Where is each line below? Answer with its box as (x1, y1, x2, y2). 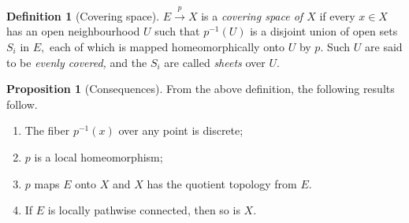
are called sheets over (164, 54, 266, 70)
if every (319, 7, 355, 24)
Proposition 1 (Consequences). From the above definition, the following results (6, 80, 395, 97)
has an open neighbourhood (6, 23, 140, 39)
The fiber (24, 122, 70, 139)
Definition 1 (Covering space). (6, 7, 160, 24)
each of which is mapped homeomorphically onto (50, 38, 285, 54)
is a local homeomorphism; (34, 148, 163, 165)
